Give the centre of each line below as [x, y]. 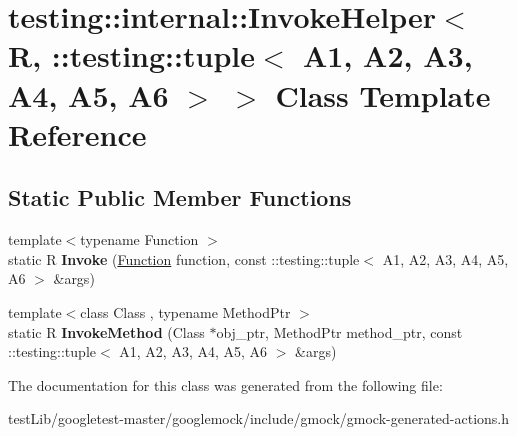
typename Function [139, 239]
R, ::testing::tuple [131, 55]
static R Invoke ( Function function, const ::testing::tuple [184, 258]
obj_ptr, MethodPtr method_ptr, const [339, 331]
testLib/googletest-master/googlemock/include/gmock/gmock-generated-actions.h [259, 418]
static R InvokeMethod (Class [106, 331]
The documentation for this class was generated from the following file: [225, 384]
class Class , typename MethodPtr [185, 311]
